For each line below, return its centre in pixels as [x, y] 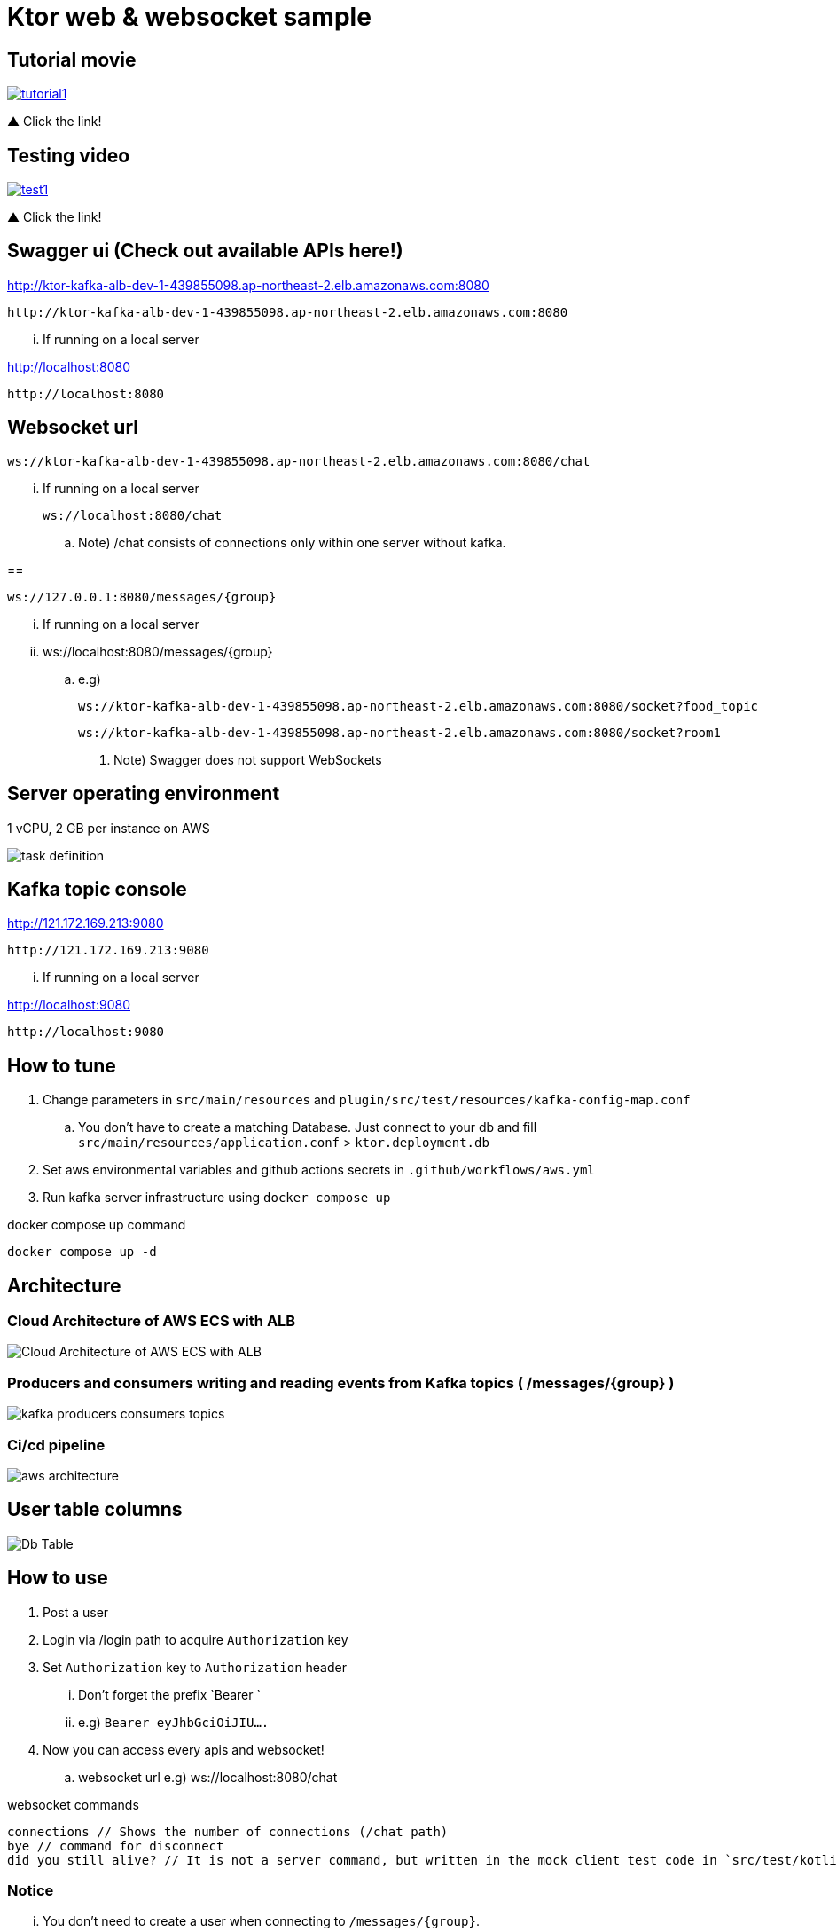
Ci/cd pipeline [56, 1445]
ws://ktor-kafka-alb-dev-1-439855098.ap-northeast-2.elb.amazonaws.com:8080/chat [299, 461]
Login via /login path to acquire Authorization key [196, 1639]
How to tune [62, 1065]
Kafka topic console [97, 889]
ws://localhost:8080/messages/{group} [158, 651]
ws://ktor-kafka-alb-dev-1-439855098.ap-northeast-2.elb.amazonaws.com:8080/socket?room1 [399, 732]
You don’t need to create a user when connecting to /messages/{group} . [261, 1921]
